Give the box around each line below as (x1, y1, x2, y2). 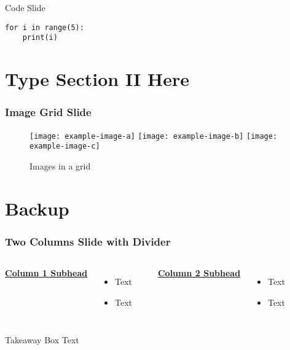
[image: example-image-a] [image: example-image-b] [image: (29, 131, 278, 141)
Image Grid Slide (5, 104, 92, 120)
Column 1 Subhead (5, 266, 88, 279)
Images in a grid (29, 159, 91, 172)
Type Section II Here (5, 66, 189, 91)
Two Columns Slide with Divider (5, 233, 171, 249)
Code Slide (5, 1, 45, 14)
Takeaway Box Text (5, 333, 79, 346)
